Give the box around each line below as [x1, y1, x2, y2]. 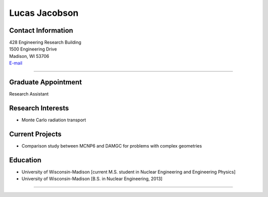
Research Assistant [9, 91, 49, 97]
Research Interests [9, 104, 69, 112]
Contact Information [9, 26, 73, 35]
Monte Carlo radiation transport [21, 117, 86, 123]
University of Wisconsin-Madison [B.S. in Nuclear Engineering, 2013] [21, 176, 163, 182]
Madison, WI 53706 [9, 53, 50, 59]
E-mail [9, 60, 22, 66]
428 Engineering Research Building [9, 40, 81, 46]
